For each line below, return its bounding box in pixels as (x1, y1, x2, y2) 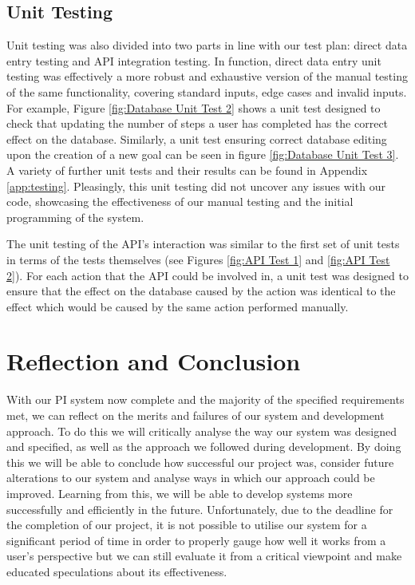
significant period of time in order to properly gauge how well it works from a (6, 532, 386, 548)
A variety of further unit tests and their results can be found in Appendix (6, 161, 368, 178)
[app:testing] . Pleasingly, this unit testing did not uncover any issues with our (6, 177, 385, 194)
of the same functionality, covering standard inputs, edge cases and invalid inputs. (6, 83, 407, 100)
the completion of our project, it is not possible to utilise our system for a (6, 516, 367, 533)
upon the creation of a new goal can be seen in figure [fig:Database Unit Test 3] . (6, 146, 399, 163)
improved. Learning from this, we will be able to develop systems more (6, 484, 353, 501)
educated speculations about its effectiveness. (6, 563, 227, 579)
